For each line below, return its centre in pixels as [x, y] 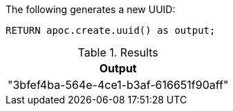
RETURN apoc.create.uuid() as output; [111, 30]
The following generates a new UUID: [91, 9]
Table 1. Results [118, 52]
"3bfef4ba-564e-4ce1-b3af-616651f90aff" [118, 85]
